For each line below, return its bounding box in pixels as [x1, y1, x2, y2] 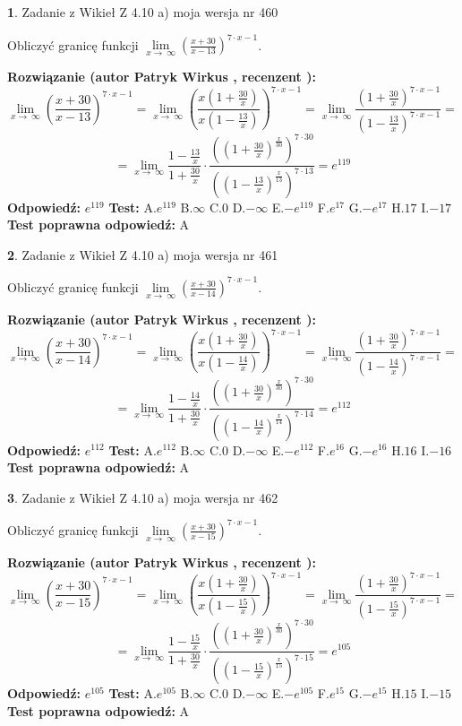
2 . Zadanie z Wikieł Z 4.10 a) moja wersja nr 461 [7, 245, 278, 264]
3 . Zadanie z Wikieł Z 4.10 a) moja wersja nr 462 [7, 488, 278, 506]
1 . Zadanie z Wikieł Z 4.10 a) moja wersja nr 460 [7, 3, 278, 21]
